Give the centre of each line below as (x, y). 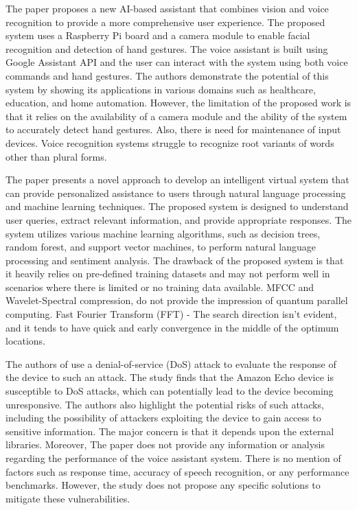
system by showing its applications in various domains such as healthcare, (161, 89)
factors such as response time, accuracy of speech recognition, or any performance (177, 471)
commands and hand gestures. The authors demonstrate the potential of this (167, 75)
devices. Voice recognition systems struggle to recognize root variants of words (170, 142)
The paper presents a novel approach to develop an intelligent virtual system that (177, 179)
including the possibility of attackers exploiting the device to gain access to (163, 418)
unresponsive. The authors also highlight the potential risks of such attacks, (165, 404)
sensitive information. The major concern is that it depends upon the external (170, 431)
